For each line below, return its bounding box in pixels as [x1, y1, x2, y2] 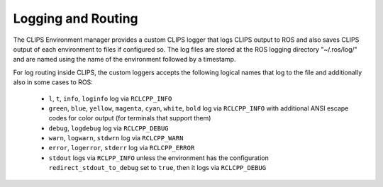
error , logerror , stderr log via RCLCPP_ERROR [48, 144, 195, 152]
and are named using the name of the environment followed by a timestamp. [13, 55, 236, 64]
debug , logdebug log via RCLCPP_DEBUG [48, 124, 170, 132]
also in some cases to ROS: [13, 78, 94, 86]
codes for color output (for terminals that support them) [48, 114, 211, 123]
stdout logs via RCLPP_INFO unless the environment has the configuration [48, 153, 269, 162]
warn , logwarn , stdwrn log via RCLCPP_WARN [48, 134, 184, 142]
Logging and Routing [13, 11, 138, 26]
